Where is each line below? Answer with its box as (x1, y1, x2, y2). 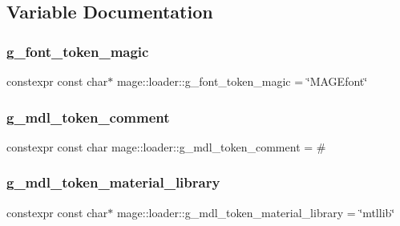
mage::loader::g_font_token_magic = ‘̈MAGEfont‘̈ (116, 73, 368, 89)
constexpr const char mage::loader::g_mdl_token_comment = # (6, 138, 326, 155)
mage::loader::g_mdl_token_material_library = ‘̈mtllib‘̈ (116, 204, 395, 220)
